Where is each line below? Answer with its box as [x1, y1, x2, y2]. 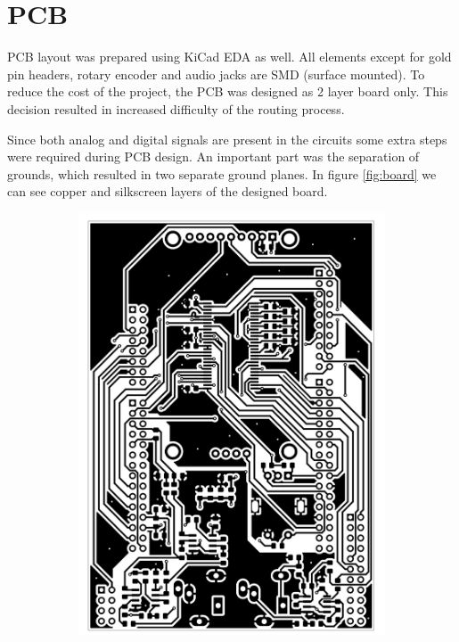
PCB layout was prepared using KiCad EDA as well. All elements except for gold [7, 47, 452, 66]
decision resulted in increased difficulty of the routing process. [7, 99, 345, 118]
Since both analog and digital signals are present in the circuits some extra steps [7, 129, 447, 148]
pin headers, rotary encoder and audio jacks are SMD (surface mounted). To [7, 64, 425, 83]
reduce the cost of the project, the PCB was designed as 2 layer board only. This [7, 82, 448, 101]
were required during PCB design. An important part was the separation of [7, 147, 420, 166]
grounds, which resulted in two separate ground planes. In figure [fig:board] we [7, 164, 437, 183]
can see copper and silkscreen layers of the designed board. [7, 182, 328, 201]
